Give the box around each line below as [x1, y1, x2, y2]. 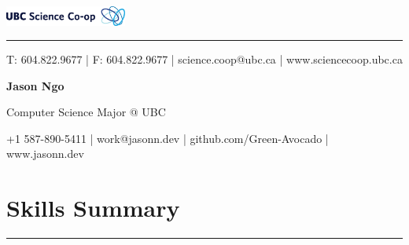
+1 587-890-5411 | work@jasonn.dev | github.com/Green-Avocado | [6, 130, 329, 146]
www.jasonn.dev [6, 145, 84, 162]
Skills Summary [6, 192, 180, 224]
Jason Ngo [6, 77, 64, 93]
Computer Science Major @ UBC [6, 104, 166, 120]
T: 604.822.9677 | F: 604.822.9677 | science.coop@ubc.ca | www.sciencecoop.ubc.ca [6, 51, 403, 68]
